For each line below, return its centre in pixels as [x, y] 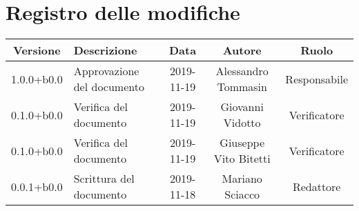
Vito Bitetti [242, 159]
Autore [242, 50]
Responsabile [317, 79]
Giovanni [242, 107]
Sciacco [242, 194]
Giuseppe [242, 143]
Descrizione [105, 50]
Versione [37, 50]
